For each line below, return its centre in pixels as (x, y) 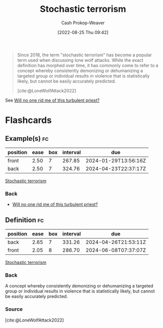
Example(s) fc (27, 139)
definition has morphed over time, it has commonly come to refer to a (88, 65)
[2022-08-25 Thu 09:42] (83, 32)
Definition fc (24, 220)
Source (14, 309)
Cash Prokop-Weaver (83, 23)
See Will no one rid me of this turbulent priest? (52, 100)
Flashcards (28, 120)
